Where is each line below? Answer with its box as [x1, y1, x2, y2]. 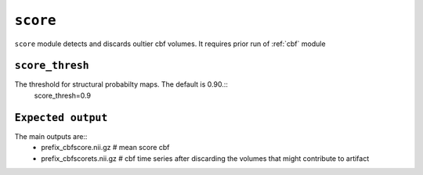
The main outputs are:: [14, 131, 88, 141]
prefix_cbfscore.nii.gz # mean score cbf [41, 143, 170, 152]
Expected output [14, 111, 108, 124]
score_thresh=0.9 [34, 91, 92, 100]
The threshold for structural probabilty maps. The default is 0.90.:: [14, 80, 229, 89]
